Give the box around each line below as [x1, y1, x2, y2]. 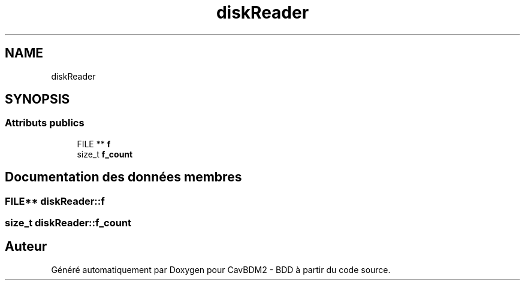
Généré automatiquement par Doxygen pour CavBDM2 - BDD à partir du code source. [51, 264, 391, 275]
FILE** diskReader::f [5, 195, 105, 207]
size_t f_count [77, 148, 133, 159]
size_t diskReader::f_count [5, 217, 132, 229]
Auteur [5, 239, 47, 254]
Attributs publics [5, 117, 85, 129]
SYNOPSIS [5, 92, 70, 107]
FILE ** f [77, 138, 111, 149]
